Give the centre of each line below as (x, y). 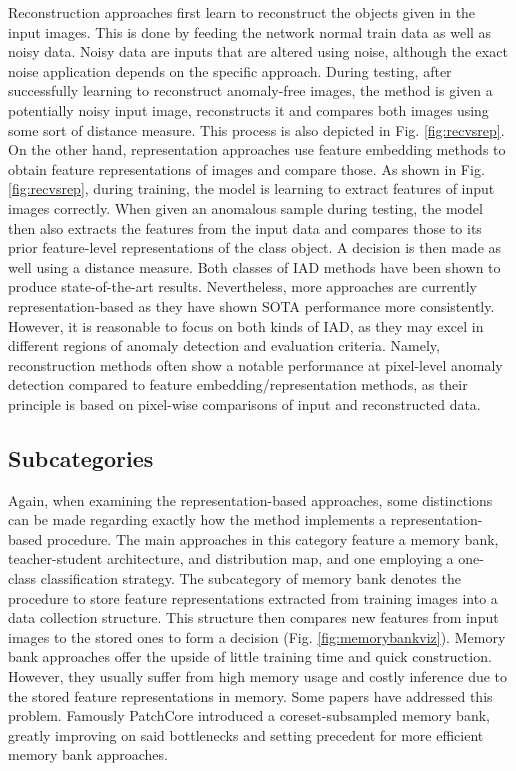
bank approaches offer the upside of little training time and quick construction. (250, 656)
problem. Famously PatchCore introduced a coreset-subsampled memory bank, (249, 715)
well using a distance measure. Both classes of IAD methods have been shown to (254, 266)
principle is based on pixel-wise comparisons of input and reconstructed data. (244, 403)
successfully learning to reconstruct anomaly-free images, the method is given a (250, 90)
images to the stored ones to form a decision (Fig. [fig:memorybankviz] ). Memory (257, 636)
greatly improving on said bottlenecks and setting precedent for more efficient (246, 734)
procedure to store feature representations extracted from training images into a (253, 597)
